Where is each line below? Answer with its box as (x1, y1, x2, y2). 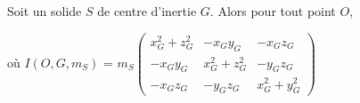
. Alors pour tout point (209, 2, 336, 20)
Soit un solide (7, 2, 82, 20)
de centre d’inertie (97, 2, 197, 20)
